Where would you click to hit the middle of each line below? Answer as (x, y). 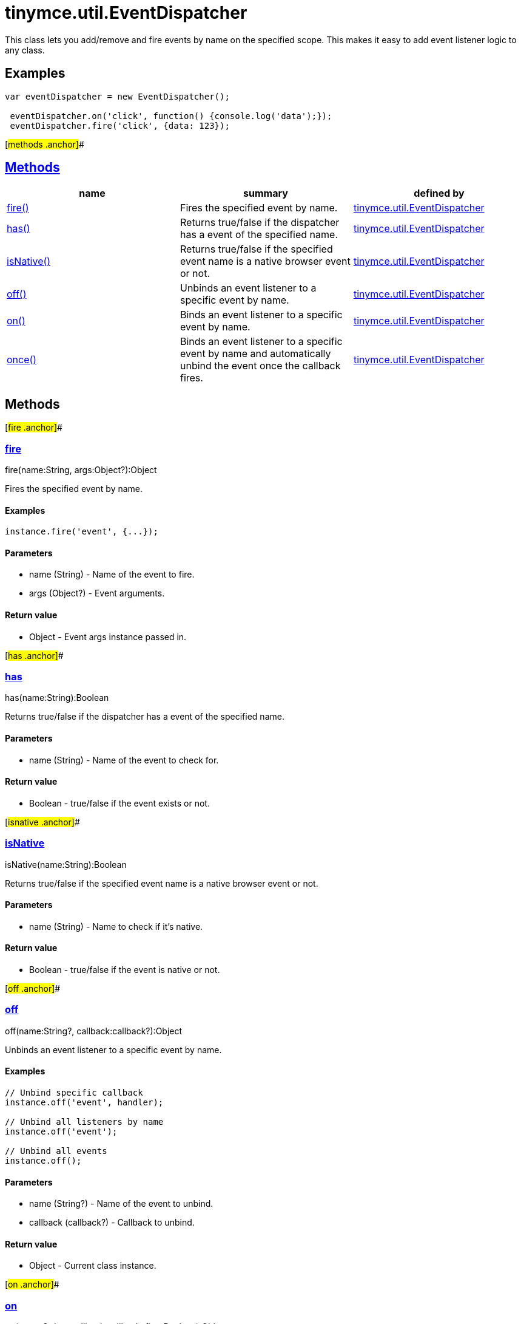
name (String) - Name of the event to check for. (124, 760)
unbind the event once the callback (260, 366)
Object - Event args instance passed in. (108, 636)
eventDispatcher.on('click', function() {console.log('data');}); (171, 116)
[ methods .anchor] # (45, 144)
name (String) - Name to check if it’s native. (116, 926)
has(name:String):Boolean (57, 698)
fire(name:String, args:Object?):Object (81, 470)
